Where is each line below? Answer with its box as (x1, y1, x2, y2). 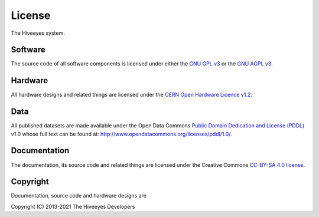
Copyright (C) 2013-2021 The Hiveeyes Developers (11, 203, 135, 210)
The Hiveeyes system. (11, 29, 65, 37)
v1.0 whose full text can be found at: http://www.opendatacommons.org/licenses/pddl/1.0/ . (11, 130, 233, 137)
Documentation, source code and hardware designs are (11, 192, 147, 199)
